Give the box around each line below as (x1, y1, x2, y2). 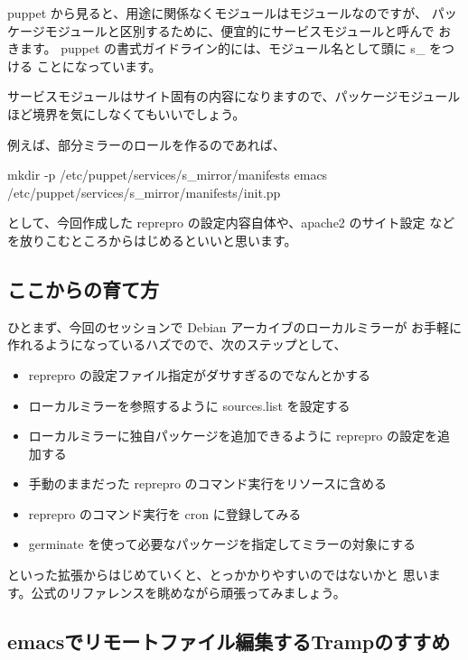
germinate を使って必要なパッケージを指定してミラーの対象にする (28, 535, 416, 553)
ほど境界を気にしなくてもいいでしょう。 (7, 104, 246, 123)
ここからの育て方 (7, 274, 159, 302)
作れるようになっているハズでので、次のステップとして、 (7, 335, 347, 354)
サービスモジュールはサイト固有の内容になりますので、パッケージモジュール (7, 87, 461, 106)
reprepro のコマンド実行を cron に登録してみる (28, 504, 302, 523)
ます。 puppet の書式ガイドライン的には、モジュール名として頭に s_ (19, 39, 426, 58)
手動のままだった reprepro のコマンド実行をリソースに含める (28, 474, 387, 493)
